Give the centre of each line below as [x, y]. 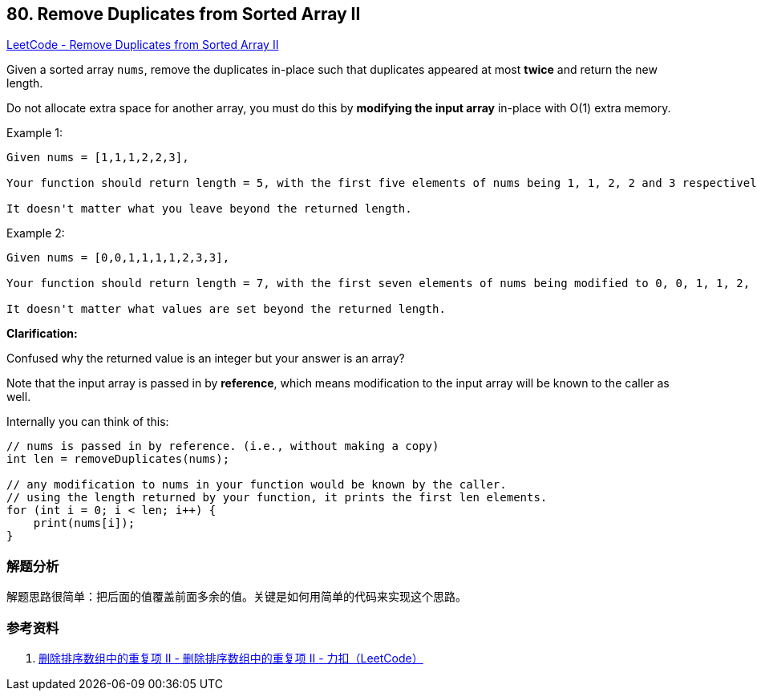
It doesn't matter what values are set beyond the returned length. [226, 309]
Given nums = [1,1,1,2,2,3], [98, 158]
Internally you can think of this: [88, 422]
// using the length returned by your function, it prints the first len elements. [277, 498]
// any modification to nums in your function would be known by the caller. [257, 485]
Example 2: [36, 233]
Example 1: [34, 133]
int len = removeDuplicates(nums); [118, 459]
